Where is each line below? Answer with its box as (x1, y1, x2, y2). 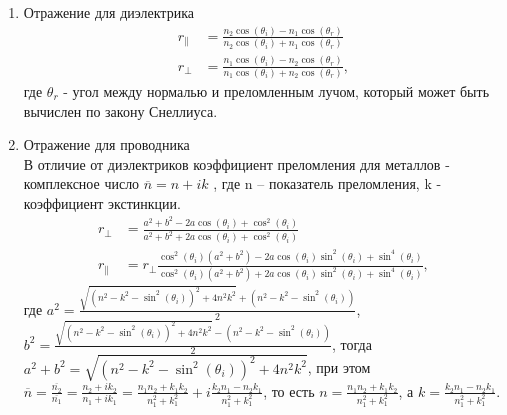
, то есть (263, 380, 315, 401)
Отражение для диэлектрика (23, 2, 194, 22)
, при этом (307, 357, 371, 378)
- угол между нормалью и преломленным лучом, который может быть (63, 80, 490, 101)
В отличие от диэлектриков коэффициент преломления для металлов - (23, 153, 450, 174)
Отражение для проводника (23, 134, 190, 155)
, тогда (331, 333, 372, 354)
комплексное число (23, 173, 140, 194)
